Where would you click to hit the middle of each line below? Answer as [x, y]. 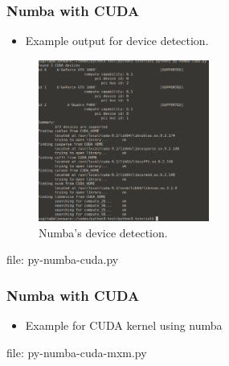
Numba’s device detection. [103, 232]
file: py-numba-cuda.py [63, 259]
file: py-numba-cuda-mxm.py [77, 352]
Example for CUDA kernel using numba [124, 325]
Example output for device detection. [117, 41]
